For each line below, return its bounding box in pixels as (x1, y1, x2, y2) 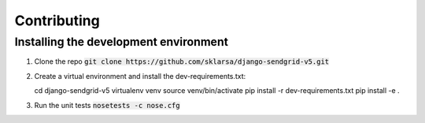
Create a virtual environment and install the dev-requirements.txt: (34, 71, 246, 80)
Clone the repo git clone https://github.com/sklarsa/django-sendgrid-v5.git (34, 57, 330, 66)
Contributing (14, 12, 100, 29)
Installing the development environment (14, 35, 228, 49)
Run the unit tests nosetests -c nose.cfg (34, 100, 180, 110)
